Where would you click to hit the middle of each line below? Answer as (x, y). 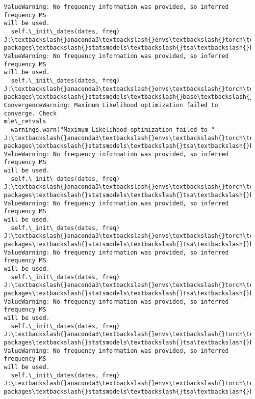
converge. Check (30, 113)
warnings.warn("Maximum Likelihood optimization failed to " (113, 129)
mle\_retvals (25, 122)
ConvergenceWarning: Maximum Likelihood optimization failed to (111, 105)
